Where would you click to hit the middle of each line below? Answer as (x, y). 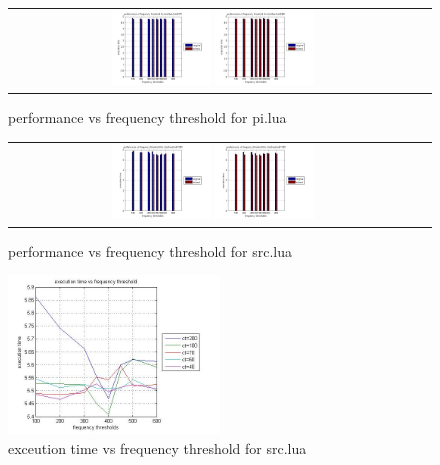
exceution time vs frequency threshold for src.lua (157, 447)
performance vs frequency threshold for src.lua (150, 250)
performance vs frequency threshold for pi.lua (147, 117)
